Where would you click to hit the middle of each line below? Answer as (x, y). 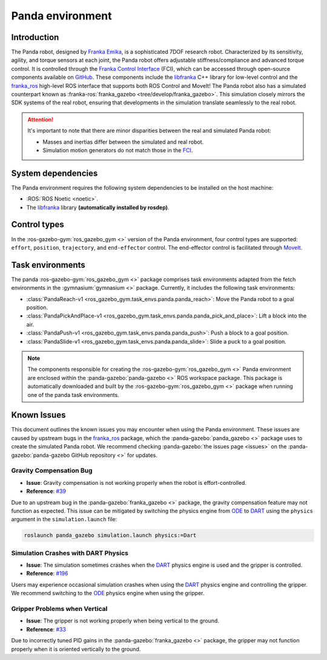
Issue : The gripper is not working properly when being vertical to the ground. (123, 621)
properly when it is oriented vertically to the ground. (76, 649)
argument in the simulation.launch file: (64, 519)
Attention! (41, 119)
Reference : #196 (47, 573)
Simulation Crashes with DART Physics (70, 553)
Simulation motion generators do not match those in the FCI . (118, 150)
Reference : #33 (46, 629)
